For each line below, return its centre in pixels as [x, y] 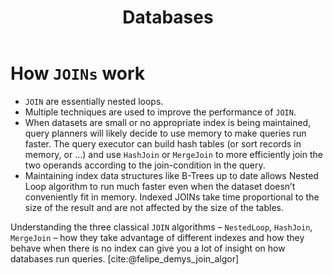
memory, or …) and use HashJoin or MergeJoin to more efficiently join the [173, 154]
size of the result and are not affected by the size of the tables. [154, 207]
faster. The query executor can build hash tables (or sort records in [163, 143]
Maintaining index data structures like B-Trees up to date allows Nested [171, 175]
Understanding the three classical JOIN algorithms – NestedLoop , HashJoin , [161, 227]
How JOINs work [78, 73]
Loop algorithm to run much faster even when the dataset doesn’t [160, 186]
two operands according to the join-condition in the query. [145, 165]
